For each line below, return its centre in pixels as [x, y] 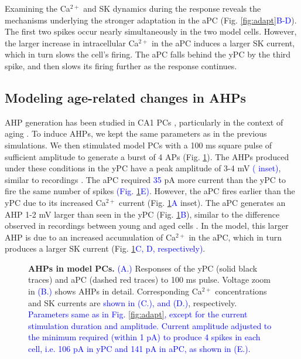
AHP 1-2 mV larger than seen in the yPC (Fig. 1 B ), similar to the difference [142, 214]
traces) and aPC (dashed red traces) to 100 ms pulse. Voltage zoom [150, 280]
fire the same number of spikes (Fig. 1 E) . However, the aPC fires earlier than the [150, 191]
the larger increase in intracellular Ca [72, 43]
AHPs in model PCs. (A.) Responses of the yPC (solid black [143, 268]
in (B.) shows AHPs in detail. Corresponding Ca [115, 291]
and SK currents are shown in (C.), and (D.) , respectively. [133, 302]
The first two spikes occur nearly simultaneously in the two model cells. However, [151, 31]
